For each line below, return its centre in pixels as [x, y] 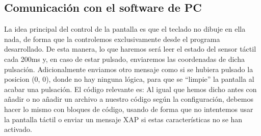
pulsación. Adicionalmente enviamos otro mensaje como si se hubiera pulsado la [129, 69]
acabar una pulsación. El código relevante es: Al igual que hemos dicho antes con [130, 89]
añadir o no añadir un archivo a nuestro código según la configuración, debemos [129, 99]
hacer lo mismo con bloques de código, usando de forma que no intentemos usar [129, 109]
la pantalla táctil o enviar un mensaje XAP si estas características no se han [123, 119]
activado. [18, 129]
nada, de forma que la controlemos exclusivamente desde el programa [112, 39]
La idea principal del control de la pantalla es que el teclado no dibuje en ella [125, 29]
